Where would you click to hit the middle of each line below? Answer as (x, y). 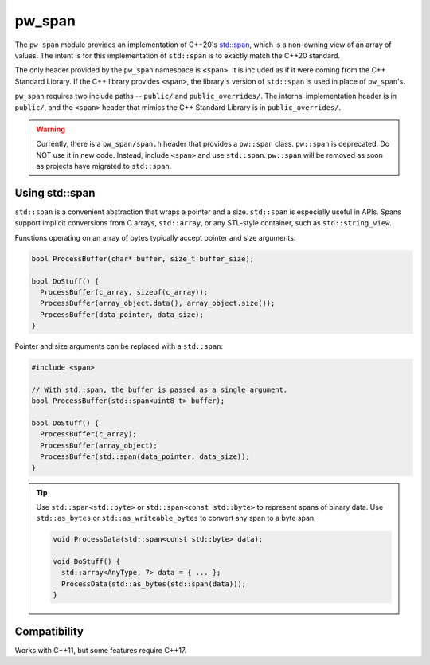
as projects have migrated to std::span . (104, 166)
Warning (51, 129)
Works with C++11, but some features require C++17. (101, 650)
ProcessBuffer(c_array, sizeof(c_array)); (124, 292)
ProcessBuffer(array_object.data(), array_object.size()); (158, 303)
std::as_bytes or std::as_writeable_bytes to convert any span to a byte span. (176, 518)
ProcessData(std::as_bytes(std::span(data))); (154, 584)
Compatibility (49, 631)
